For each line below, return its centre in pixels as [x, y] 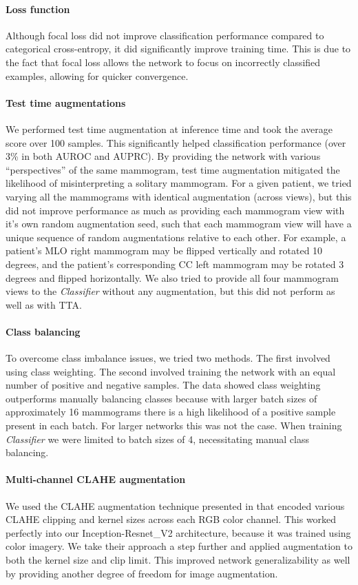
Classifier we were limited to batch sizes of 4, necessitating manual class [157, 439]
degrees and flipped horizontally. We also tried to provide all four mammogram [172, 277]
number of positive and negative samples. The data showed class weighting [163, 385]
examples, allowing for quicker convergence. [97, 75]
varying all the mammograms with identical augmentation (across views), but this [179, 196]
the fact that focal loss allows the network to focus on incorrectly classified [163, 62]
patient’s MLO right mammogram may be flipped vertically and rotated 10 [164, 250]
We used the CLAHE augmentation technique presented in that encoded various [175, 505]
